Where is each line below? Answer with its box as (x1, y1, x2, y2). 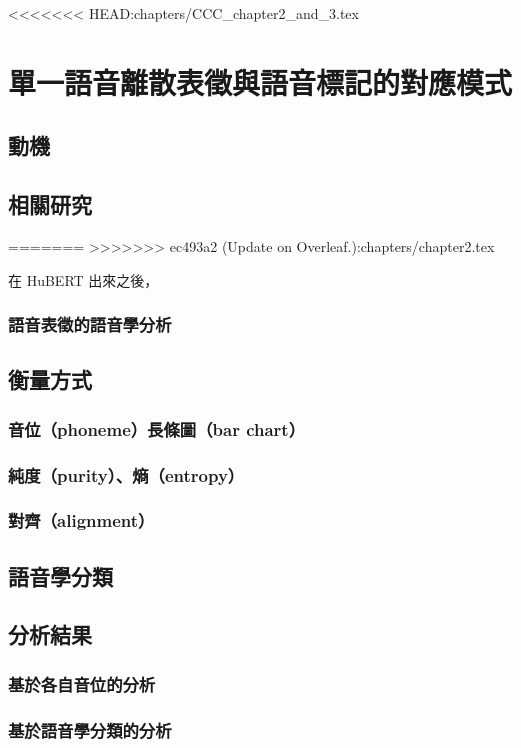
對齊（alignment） (8, 508, 155, 533)
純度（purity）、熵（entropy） (8, 462, 245, 487)
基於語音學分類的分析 (8, 717, 172, 742)
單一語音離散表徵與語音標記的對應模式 (8, 61, 513, 102)
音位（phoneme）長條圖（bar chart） (8, 416, 306, 441)
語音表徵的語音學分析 (8, 312, 172, 337)
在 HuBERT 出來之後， (8, 269, 159, 290)
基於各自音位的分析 (8, 671, 156, 696)
